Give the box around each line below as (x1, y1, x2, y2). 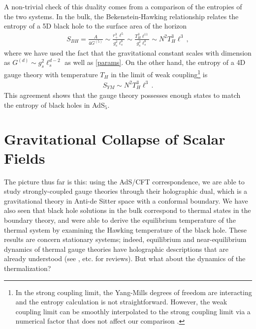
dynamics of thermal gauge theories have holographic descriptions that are (4, 243, 228, 254)
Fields (4, 148, 45, 168)
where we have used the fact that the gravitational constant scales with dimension (4, 47, 252, 58)
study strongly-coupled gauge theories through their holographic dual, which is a (4, 186, 248, 196)
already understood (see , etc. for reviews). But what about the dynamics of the (4, 253, 246, 264)
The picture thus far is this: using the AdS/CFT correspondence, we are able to (4, 176, 245, 186)
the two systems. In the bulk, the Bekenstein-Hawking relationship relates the (4, 11, 239, 21)
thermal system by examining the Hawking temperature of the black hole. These (4, 224, 247, 235)
